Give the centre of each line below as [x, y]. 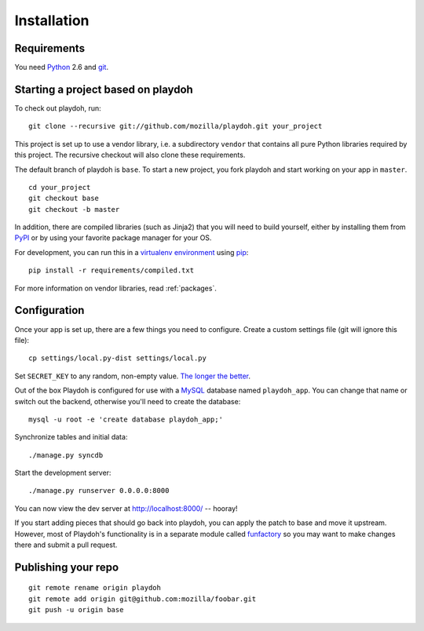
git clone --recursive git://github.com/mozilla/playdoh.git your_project [175, 126]
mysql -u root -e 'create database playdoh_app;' [126, 419]
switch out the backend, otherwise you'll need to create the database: [128, 401]
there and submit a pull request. [66, 545]
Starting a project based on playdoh [104, 89]
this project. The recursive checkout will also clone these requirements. [130, 155]
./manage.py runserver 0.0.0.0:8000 [99, 491]
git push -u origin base [76, 610]
